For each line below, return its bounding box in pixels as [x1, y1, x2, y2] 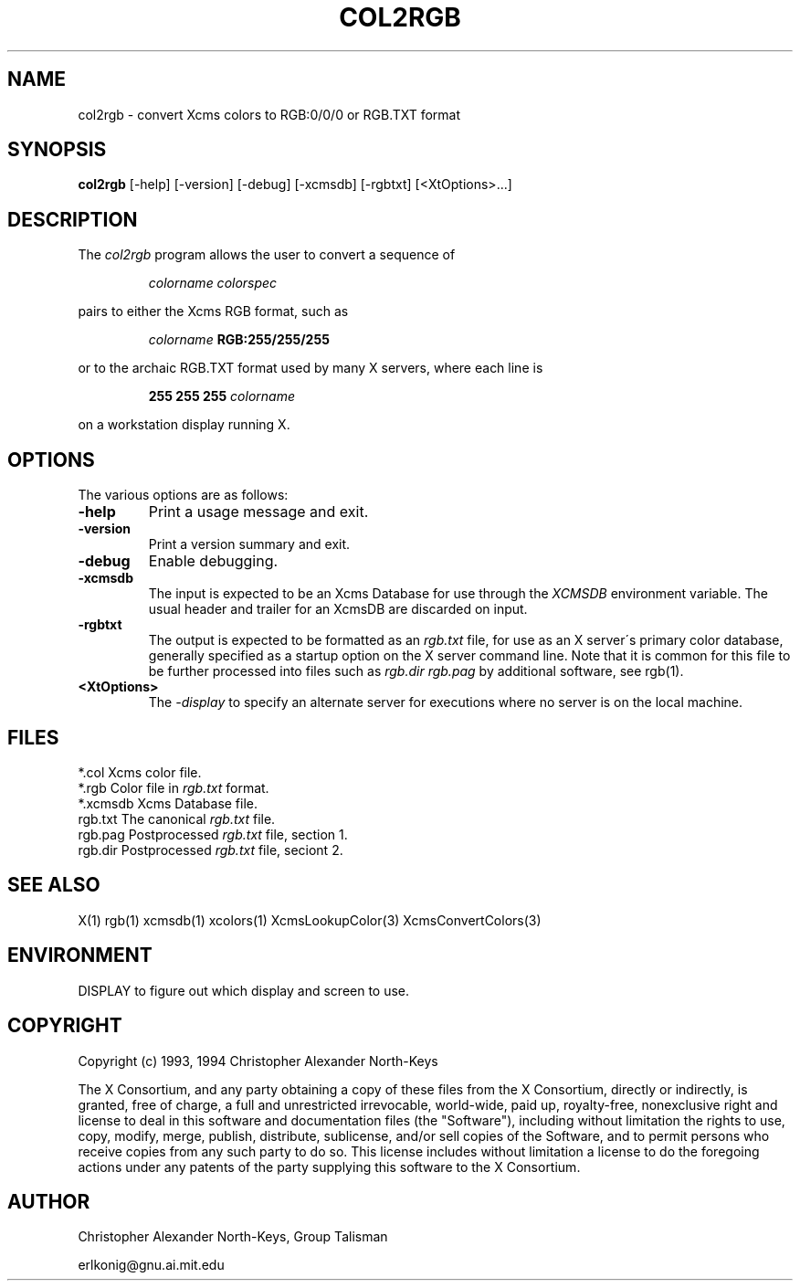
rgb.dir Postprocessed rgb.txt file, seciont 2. [78, 841, 343, 858]
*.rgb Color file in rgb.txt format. [78, 779, 269, 796]
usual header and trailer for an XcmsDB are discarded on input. [148, 601, 528, 618]
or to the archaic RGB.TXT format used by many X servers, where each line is [78, 360, 543, 376]
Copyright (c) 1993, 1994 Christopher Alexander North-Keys [78, 1052, 438, 1069]
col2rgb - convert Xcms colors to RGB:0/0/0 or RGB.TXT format [78, 106, 461, 122]
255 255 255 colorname [148, 388, 295, 405]
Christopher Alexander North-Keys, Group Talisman [78, 1229, 388, 1245]
